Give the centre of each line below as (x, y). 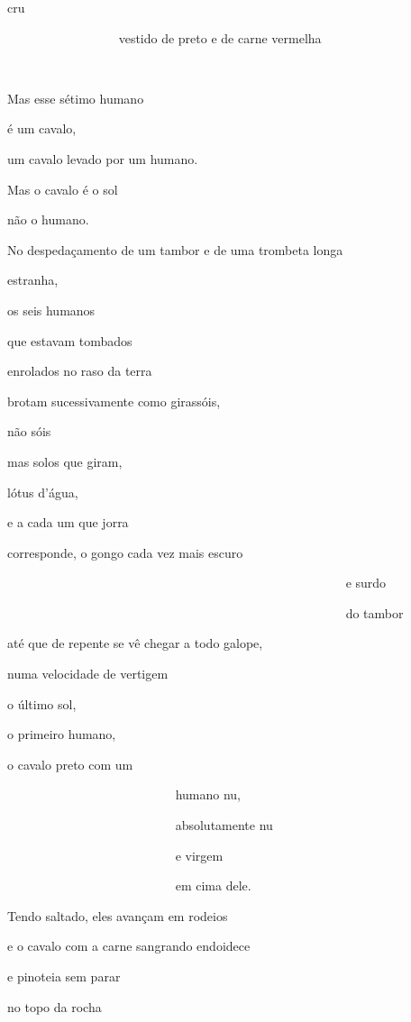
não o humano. (48, 219)
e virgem (199, 855)
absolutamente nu (224, 825)
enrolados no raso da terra (80, 371)
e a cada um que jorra (68, 522)
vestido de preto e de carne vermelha (220, 37)
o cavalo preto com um (70, 764)
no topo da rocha (55, 1006)
